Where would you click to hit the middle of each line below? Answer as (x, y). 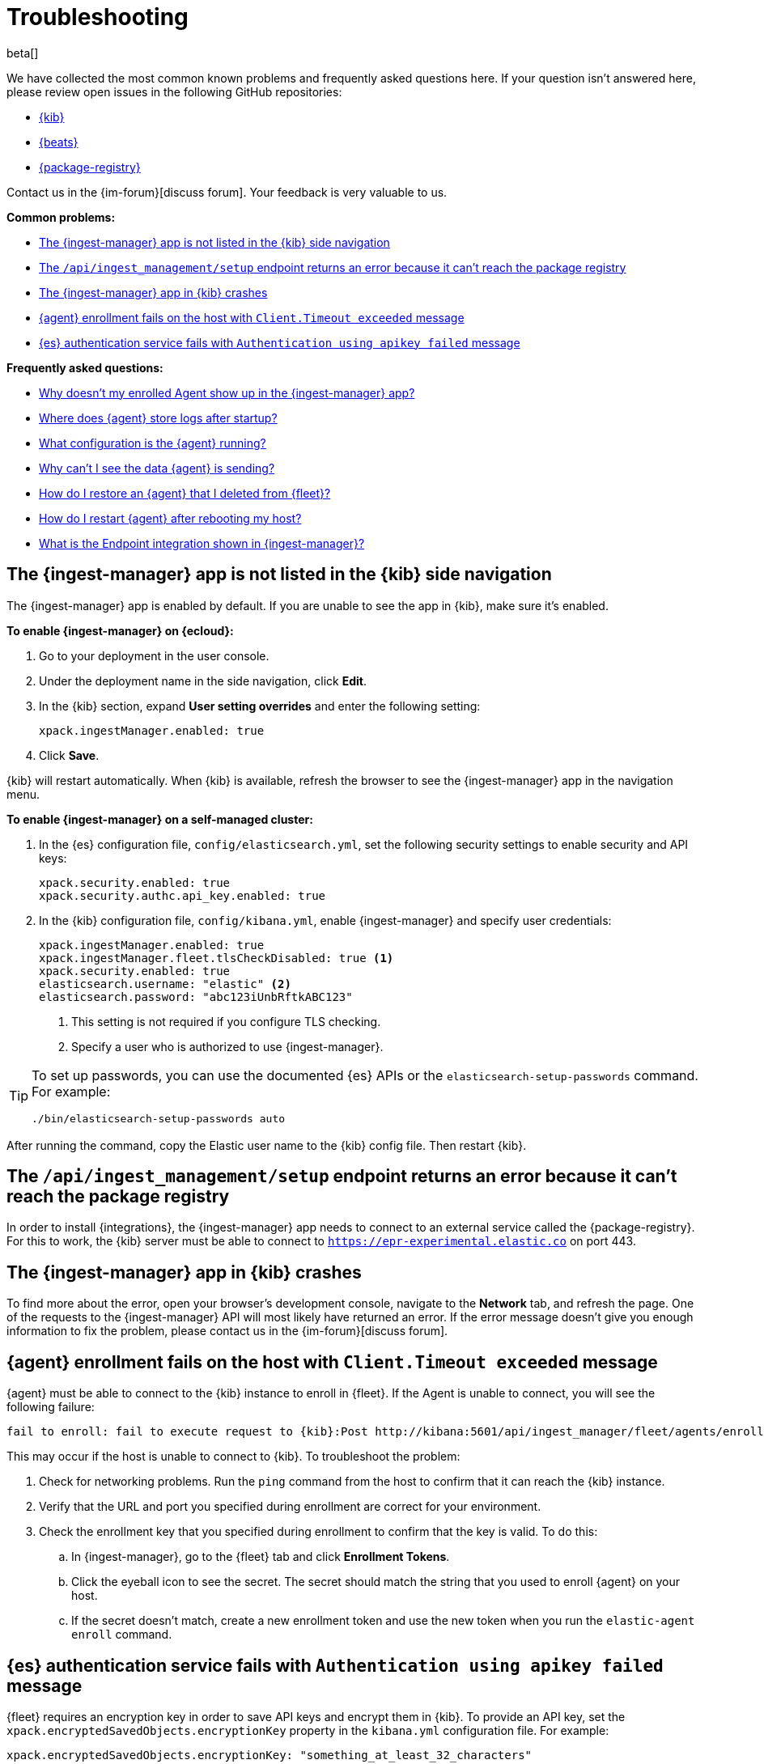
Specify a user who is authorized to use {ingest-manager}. (227, 1046)
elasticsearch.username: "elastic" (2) (165, 984)
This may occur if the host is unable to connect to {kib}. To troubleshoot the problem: (233, 1457)
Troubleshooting (98, 17)
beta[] (23, 53)
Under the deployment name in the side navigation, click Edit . (203, 681)
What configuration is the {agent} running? (153, 443)
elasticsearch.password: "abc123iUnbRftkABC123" (196, 996)
